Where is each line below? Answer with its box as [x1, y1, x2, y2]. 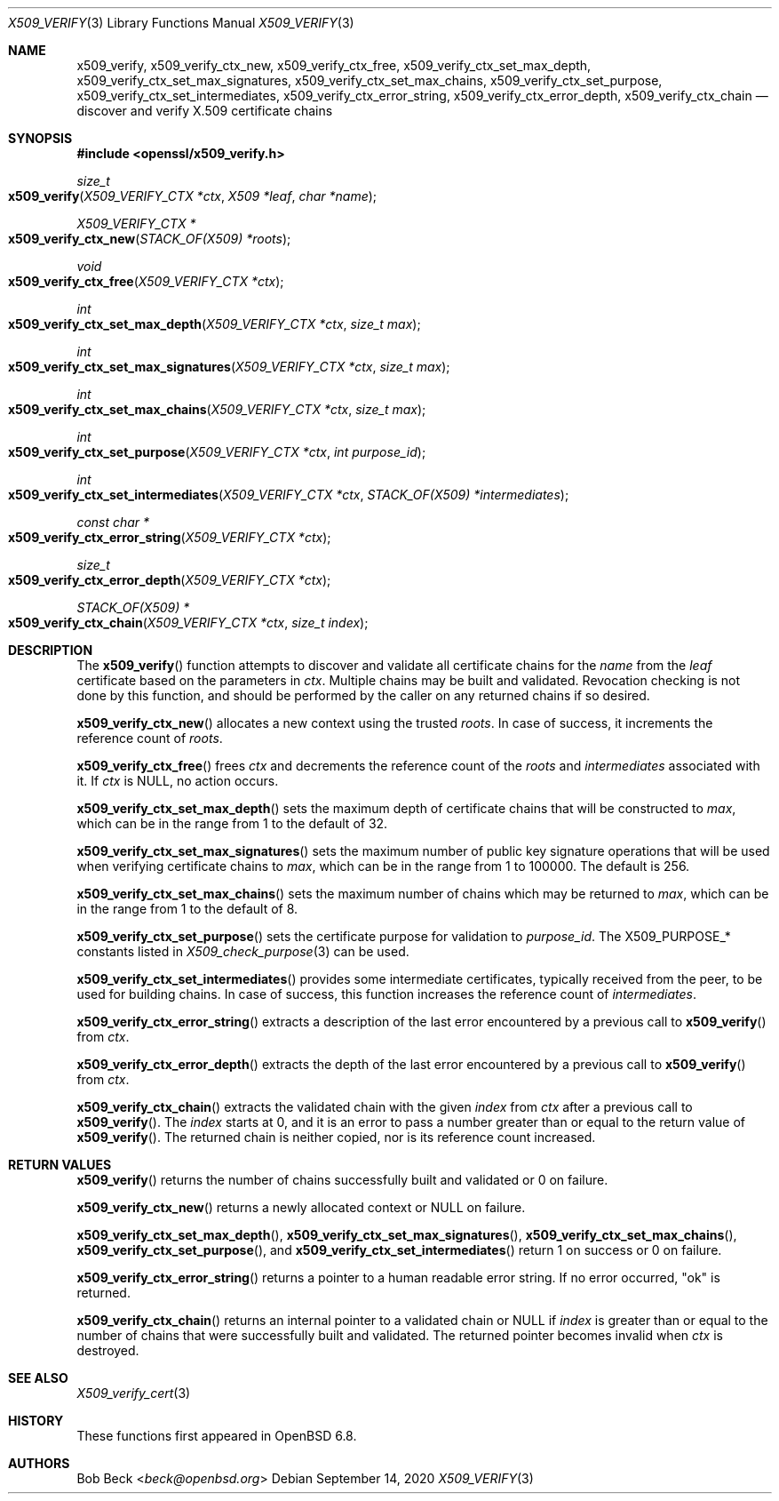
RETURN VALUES [8, 1157, 112, 1172]
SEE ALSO [8, 1370, 68, 1385]
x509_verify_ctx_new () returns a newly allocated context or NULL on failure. [76, 1200, 526, 1215]
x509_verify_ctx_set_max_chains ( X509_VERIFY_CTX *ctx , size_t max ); [8, 402, 426, 417]
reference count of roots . [76, 731, 223, 746]
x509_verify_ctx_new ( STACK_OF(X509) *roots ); [8, 231, 291, 246]
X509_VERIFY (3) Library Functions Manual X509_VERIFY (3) [8, 15, 354, 30]
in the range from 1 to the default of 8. [76, 901, 298, 916]
